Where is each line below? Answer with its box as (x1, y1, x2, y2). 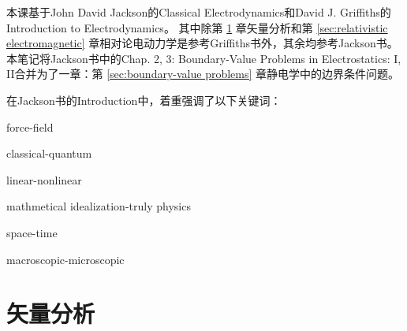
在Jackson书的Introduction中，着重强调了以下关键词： (6, 91, 282, 108)
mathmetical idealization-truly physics (6, 198, 191, 214)
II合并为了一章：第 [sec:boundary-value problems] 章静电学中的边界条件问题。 (6, 65, 400, 82)
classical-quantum (6, 145, 92, 162)
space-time (6, 224, 58, 240)
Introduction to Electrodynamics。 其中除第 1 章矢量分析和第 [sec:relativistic (6, 19, 388, 35)
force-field (6, 118, 54, 135)
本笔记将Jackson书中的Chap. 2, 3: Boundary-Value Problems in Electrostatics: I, (6, 50, 401, 66)
